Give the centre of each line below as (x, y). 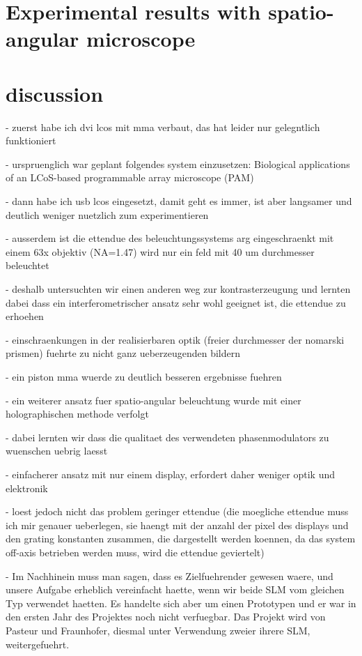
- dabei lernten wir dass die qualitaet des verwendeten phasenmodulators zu (167, 437)
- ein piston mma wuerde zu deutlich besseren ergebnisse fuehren (144, 376)
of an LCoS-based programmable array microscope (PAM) (130, 177)
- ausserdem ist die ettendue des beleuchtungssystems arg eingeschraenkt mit (170, 238)
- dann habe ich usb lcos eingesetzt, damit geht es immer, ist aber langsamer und (179, 201)
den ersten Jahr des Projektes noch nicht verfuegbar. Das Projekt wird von (166, 617)
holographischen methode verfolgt (77, 414)
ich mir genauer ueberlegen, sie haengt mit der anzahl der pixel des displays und (177, 525)
